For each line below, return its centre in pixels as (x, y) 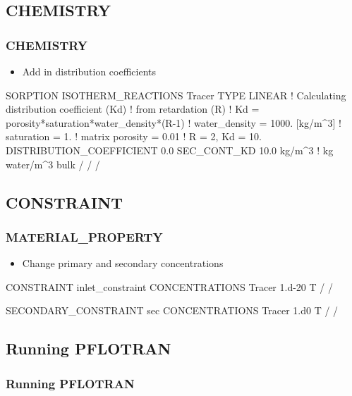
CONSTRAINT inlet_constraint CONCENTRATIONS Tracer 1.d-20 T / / (169, 286)
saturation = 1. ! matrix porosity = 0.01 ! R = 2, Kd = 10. (134, 136)
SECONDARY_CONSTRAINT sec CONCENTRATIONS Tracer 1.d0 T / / (172, 310)
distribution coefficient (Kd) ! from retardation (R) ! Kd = (133, 109)
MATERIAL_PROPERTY (84, 236)
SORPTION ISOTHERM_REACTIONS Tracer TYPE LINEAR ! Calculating (176, 95)
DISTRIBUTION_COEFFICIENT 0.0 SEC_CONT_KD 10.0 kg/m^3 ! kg (170, 150)
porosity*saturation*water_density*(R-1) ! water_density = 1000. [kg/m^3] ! (174, 122)
